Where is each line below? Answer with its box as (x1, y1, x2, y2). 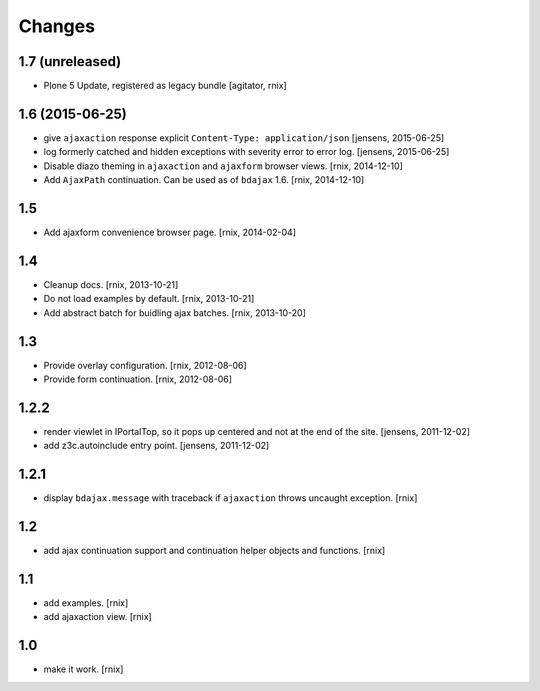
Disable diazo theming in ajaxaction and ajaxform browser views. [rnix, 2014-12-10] (43, 160, 404, 172)
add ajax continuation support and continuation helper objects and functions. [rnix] (43, 545, 386, 557)
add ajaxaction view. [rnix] (43, 611, 152, 623)
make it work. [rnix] (43, 663, 124, 675)
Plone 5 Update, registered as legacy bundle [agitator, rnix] (43, 80, 287, 92)
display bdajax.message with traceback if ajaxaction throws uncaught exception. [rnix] (43, 492, 418, 504)
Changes (18, 15, 95, 37)
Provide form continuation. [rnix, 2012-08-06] (43, 373, 233, 385)
